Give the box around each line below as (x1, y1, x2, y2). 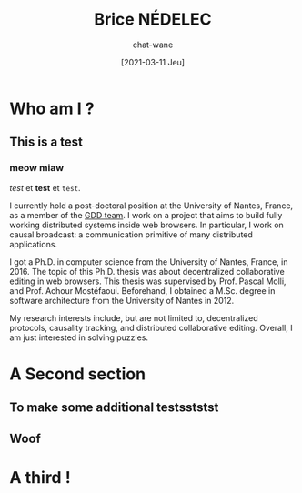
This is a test (9, 135, 84, 150)
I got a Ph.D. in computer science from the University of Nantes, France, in (9, 256, 288, 267)
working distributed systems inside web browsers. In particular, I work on (9, 219, 284, 230)
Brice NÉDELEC (94, 9, 212, 30)
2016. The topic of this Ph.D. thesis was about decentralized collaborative (9, 266, 285, 277)
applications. (9, 238, 57, 249)
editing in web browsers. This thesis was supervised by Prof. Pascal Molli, (9, 276, 287, 287)
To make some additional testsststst (9, 400, 219, 416)
